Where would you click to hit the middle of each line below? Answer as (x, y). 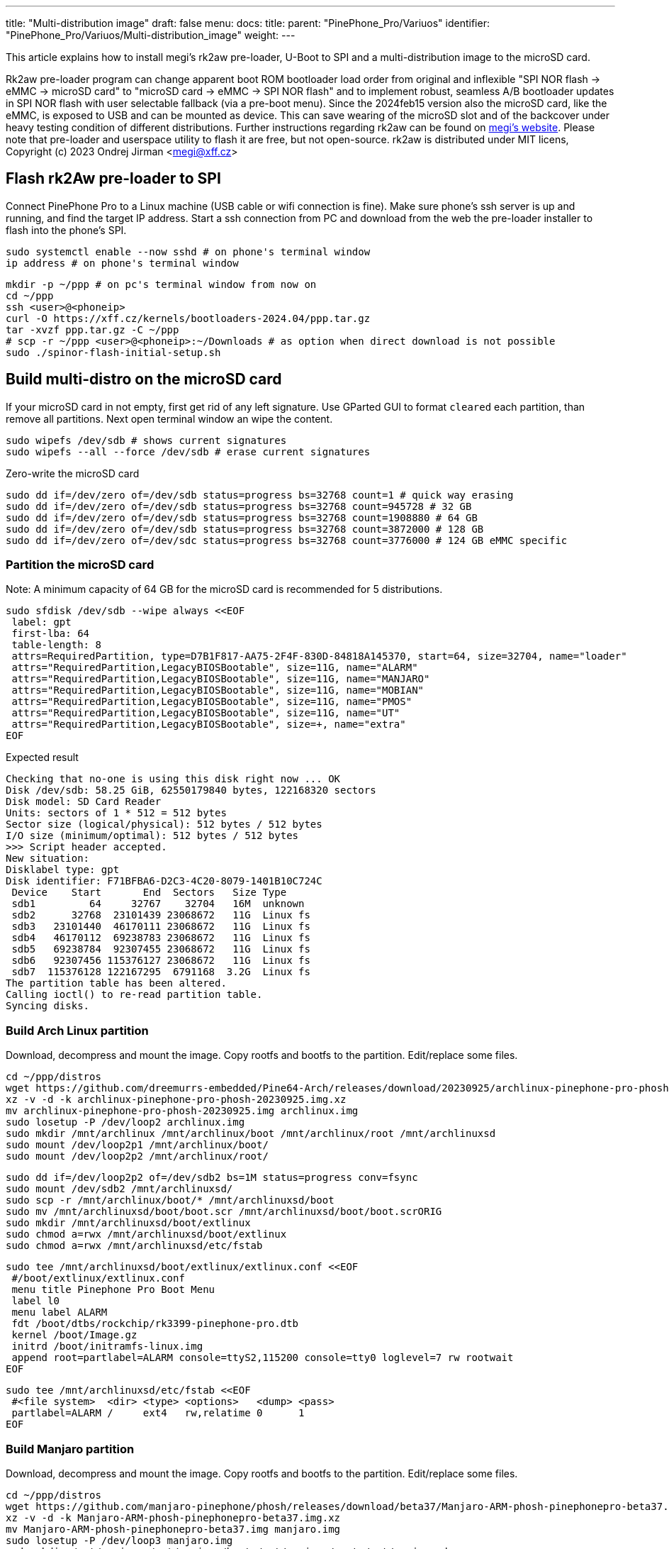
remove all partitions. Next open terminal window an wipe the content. (169, 418)
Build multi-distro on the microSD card (144, 379)
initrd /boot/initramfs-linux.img (107, 1347)
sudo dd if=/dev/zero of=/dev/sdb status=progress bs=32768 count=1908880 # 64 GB (242, 517)
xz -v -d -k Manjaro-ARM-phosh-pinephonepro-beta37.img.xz (173, 1517)
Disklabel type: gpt (63, 870)
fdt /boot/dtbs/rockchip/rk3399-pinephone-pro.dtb (155, 1324)
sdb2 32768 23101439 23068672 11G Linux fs (161, 915)
